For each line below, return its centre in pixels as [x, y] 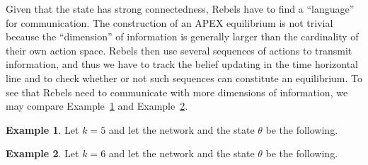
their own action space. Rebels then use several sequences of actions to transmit [179, 50]
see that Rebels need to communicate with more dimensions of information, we [177, 92]
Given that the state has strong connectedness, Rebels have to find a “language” [180, 8]
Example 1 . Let [42, 129]
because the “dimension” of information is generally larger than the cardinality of [182, 36]
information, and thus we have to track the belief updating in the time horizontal [182, 64]
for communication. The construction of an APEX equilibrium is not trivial [169, 22]
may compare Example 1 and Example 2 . [97, 106]
